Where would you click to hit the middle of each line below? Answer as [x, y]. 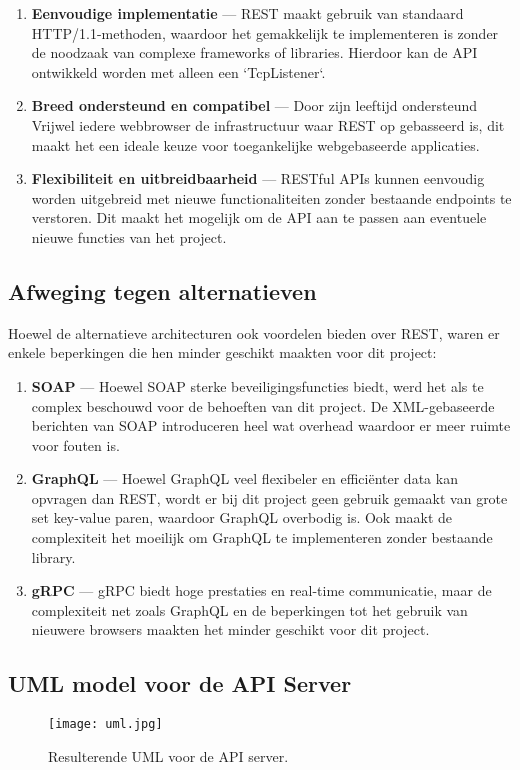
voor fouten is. [75, 444]
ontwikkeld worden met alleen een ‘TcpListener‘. [178, 71]
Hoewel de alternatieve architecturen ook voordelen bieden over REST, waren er [254, 332]
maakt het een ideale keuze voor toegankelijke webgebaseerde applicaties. [255, 144]
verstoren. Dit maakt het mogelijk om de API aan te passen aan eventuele [259, 217]
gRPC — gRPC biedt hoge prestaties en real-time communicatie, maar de [261, 590]
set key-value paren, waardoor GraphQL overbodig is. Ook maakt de [242, 517]
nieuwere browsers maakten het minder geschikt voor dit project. [230, 629]
